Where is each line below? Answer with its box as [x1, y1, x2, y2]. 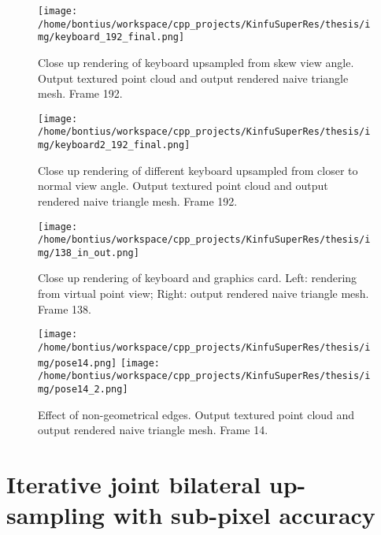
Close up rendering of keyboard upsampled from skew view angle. [38, 54, 354, 70]
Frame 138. [38, 300, 91, 317]
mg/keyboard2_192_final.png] [38, 139, 190, 151]
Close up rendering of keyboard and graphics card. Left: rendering [38, 269, 357, 286]
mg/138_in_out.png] [38, 247, 139, 258]
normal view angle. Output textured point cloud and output [38, 177, 328, 194]
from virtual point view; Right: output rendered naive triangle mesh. [38, 285, 369, 302]
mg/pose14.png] [38, 357, 117, 369]
